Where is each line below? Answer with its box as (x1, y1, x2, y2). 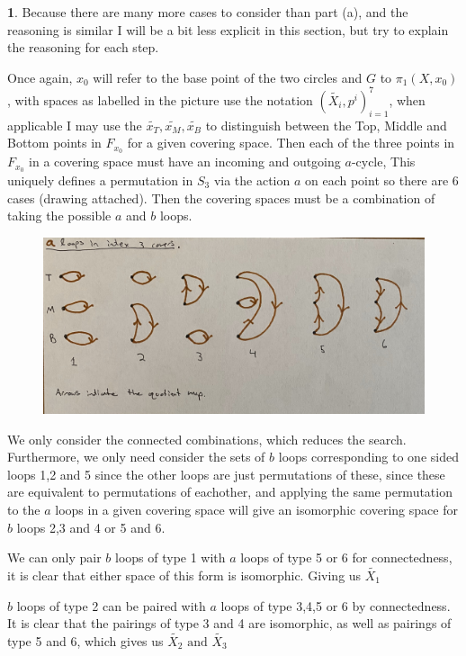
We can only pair (7, 548, 102, 567)
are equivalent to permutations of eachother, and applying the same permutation (7, 482, 453, 501)
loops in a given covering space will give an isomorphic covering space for (55, 500, 458, 518)
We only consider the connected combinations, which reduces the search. (7, 429, 407, 448)
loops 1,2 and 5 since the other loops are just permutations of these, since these (7, 464, 445, 483)
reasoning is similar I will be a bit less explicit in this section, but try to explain (7, 20, 449, 39)
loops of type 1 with (115, 548, 226, 567)
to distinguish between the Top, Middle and (205, 115, 447, 134)
